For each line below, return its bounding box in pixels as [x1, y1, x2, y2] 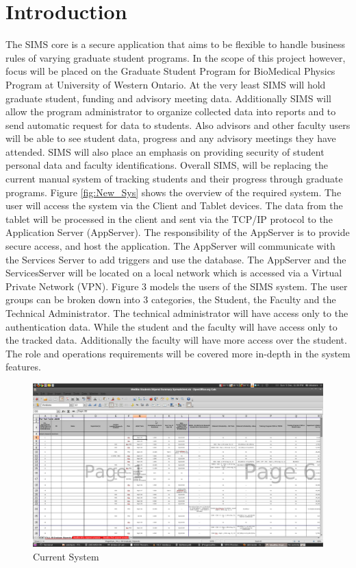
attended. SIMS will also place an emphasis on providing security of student [5, 144, 325, 158]
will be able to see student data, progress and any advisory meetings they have [5, 131, 336, 145]
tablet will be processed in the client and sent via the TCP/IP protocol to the [5, 211, 333, 226]
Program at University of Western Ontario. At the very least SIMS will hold [5, 77, 326, 91]
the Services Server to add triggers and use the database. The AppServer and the [5, 252, 346, 266]
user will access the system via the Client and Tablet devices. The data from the [5, 198, 343, 213]
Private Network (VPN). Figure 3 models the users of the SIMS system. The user [5, 279, 348, 293]
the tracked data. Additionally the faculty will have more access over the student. [5, 333, 347, 347]
